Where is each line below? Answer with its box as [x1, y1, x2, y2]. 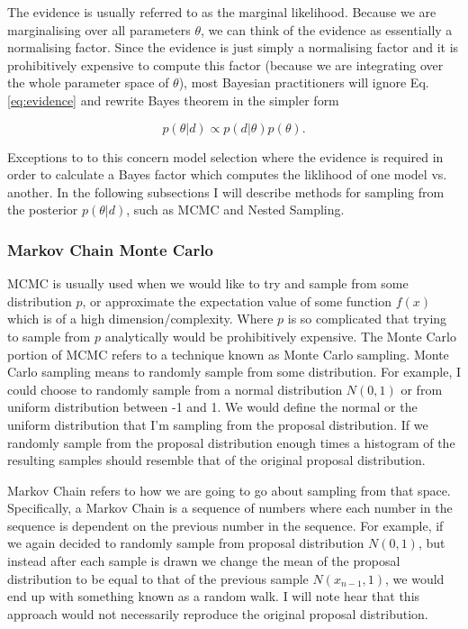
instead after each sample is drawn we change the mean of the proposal [7, 552, 400, 570]
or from [400, 379, 443, 398]
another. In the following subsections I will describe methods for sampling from [7, 182, 445, 201]
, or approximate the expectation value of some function [82, 291, 391, 310]
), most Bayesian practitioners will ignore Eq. [178, 73, 429, 92]
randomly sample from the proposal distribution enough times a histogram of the [7, 433, 455, 451]
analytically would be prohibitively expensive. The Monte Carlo [104, 326, 456, 345]
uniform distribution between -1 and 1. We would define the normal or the [7, 397, 418, 416]
